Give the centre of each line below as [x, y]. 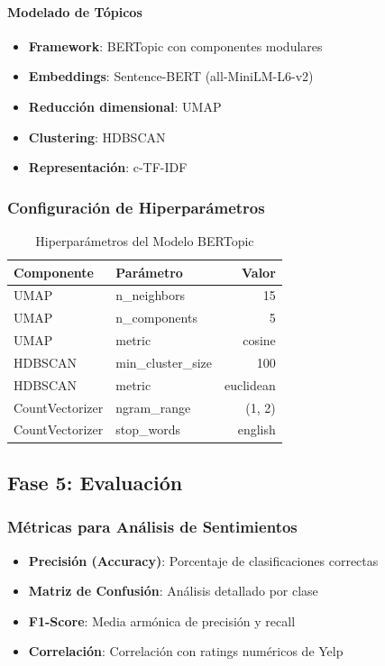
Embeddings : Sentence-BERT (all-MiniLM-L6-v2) [171, 76]
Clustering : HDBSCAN [97, 137]
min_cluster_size [164, 362]
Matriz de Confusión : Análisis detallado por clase [173, 591]
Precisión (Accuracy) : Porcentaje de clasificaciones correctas [203, 560]
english [257, 429]
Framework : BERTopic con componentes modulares [175, 46]
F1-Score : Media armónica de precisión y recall [162, 620]
